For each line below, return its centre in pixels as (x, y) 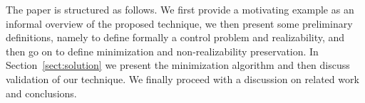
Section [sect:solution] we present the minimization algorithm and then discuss (178, 65)
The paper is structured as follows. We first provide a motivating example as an (180, 9)
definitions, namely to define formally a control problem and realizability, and (175, 37)
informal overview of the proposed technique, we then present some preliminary (179, 23)
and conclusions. (41, 93)
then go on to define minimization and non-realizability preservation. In (162, 51)
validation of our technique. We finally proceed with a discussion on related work (182, 78)
